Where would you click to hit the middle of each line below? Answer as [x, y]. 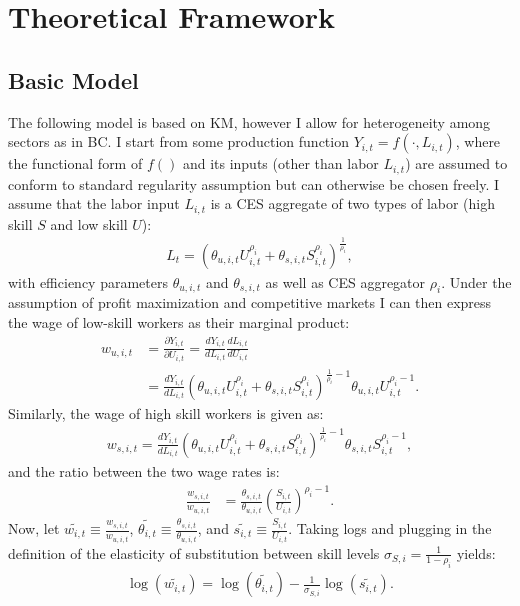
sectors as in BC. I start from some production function [178, 141]
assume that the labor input [94, 203]
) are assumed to [456, 163]
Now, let [34, 528]
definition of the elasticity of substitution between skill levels [194, 552]
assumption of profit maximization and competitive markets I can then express [250, 302]
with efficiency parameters [88, 281]
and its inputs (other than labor [280, 163]
